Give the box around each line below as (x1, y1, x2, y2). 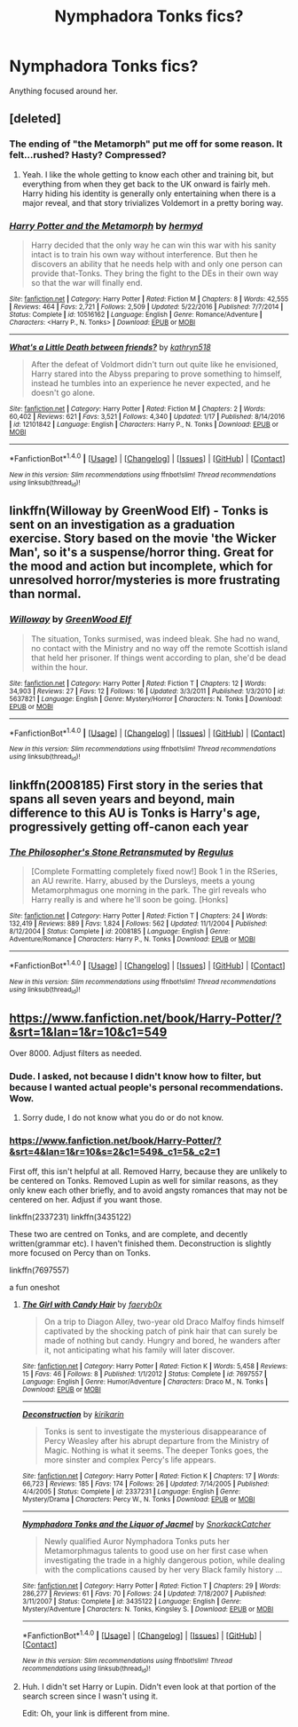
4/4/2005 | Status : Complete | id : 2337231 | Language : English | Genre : (21, 1486, 241, 1496)
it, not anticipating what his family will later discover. (43, 1345, 235, 1355)
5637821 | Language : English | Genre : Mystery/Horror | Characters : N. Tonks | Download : (9, 694, 283, 703)
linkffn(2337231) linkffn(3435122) (9, 1211, 132, 1222)
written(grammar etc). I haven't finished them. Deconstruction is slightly (9, 1238, 272, 1249)
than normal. (9, 587, 82, 602)
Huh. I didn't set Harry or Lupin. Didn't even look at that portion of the (21, 1681, 277, 1692)
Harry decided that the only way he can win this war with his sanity (30, 240, 277, 250)
